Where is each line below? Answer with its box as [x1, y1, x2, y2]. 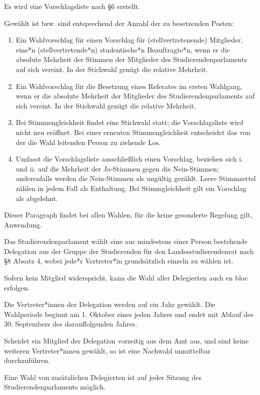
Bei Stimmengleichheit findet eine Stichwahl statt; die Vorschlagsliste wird [15, 117, 243, 127]
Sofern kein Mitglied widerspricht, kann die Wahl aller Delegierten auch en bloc [4, 272, 248, 283]
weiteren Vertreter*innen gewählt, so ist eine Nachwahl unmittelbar [4, 345, 211, 355]
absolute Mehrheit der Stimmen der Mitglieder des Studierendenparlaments [15, 54, 247, 64]
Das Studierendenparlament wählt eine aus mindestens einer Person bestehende [4, 236, 247, 246]
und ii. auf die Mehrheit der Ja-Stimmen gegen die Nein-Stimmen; [15, 163, 219, 173]
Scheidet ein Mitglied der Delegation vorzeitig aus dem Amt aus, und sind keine [4, 335, 249, 346]
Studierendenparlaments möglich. [4, 381, 106, 392]
